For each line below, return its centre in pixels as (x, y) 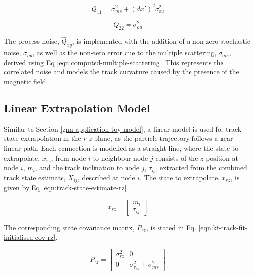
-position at (221, 157)
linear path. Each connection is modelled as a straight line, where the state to (121, 148)
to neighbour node (120, 157)
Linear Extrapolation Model (77, 108)
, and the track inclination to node (87, 167)
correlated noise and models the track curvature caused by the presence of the (122, 72)
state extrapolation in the (43, 138)
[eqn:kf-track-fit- (223, 227)
